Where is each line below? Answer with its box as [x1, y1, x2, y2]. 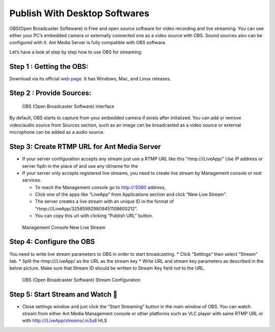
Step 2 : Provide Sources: [9, 89, 92, 98]
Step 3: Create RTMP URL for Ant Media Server [9, 142, 161, 151]
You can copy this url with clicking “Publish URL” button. [35, 213, 153, 219]
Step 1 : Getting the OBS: [9, 62, 89, 71]
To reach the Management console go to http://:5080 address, [35, 184, 166, 190]
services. [22, 177, 42, 183]
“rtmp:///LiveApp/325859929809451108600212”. [35, 205, 138, 212]
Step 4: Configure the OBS [9, 237, 95, 246]
